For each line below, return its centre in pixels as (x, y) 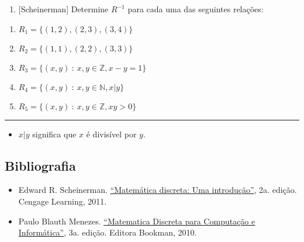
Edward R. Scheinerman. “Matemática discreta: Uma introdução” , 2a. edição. (158, 190)
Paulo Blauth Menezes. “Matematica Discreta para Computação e (137, 221)
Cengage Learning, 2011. (63, 201)
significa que (54, 134)
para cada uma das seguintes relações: (196, 9)
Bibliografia (40, 165)
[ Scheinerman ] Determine (63, 9)
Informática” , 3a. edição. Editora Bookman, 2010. (108, 232)
